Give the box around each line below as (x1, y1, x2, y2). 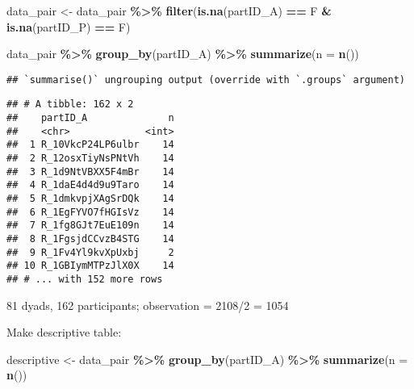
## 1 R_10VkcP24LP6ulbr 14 (6, 139, 174, 151)
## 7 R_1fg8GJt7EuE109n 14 (6, 220, 174, 232)
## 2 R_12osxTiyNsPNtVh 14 (6, 153, 174, 165)
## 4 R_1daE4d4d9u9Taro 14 (6, 179, 174, 191)
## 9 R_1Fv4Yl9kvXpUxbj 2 (6, 246, 174, 258)
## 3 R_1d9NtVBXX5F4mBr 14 (6, 165, 174, 178)
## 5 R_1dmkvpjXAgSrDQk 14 (6, 193, 174, 205)
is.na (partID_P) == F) (6, 18, 131, 35)
